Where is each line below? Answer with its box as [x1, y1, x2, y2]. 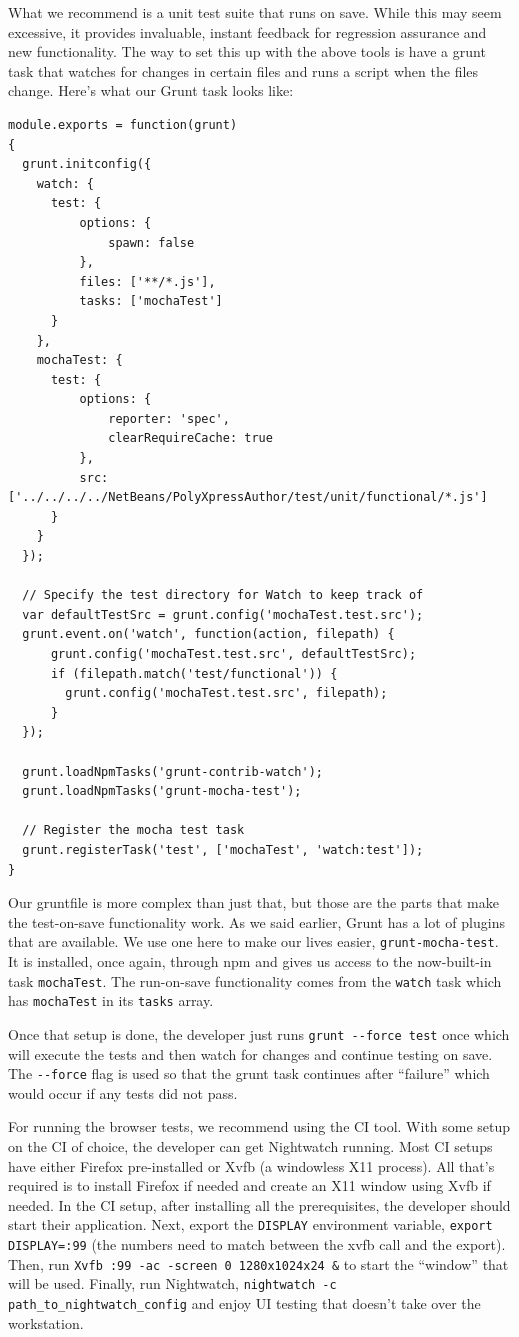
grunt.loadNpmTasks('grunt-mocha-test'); [22, 784, 302, 799]
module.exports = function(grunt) [8, 117, 238, 132]
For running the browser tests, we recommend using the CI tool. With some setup [8, 1116, 511, 1137]
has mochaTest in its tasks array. [8, 990, 214, 1011]
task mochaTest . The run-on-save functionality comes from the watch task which [8, 970, 502, 991]
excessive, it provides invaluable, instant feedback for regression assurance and [8, 21, 487, 42]
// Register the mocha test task [22, 823, 245, 838]
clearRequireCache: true [108, 431, 273, 446]
